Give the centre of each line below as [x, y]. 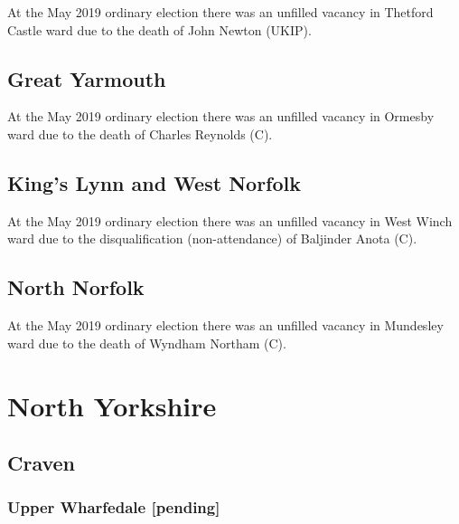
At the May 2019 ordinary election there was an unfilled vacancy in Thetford [220, 12]
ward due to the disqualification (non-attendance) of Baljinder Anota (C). [212, 238]
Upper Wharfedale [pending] [114, 507]
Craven [42, 463]
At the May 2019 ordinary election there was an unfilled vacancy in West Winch [230, 220]
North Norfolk [76, 287]
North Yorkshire [112, 405]
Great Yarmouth [87, 78]
